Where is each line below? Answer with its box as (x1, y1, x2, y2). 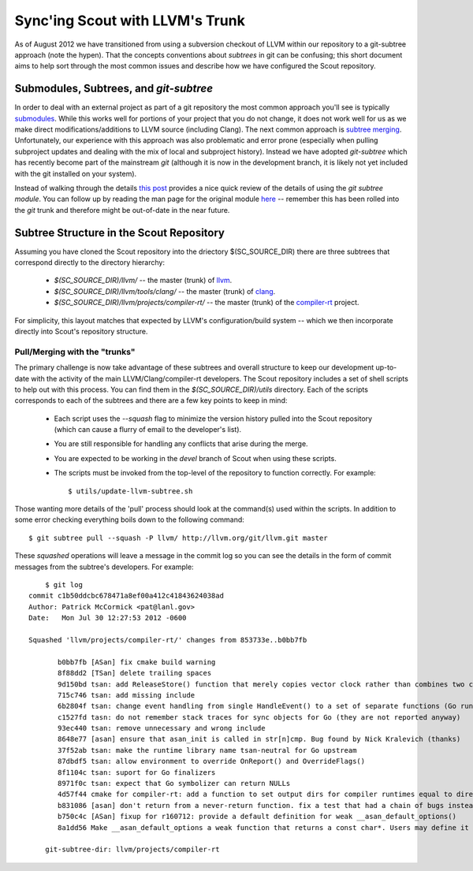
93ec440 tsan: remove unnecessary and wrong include (58, 724, 266, 733)
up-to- (375, 363, 397, 372)
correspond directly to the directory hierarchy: (14, 258, 166, 267)
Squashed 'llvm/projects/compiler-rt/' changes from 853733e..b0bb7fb (28, 635, 307, 644)
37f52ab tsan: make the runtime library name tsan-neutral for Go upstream (58, 746, 357, 754)
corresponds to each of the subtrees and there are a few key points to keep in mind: (14, 396, 288, 405)
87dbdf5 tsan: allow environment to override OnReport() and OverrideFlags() (58, 757, 366, 766)
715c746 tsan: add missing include (58, 690, 196, 699)
